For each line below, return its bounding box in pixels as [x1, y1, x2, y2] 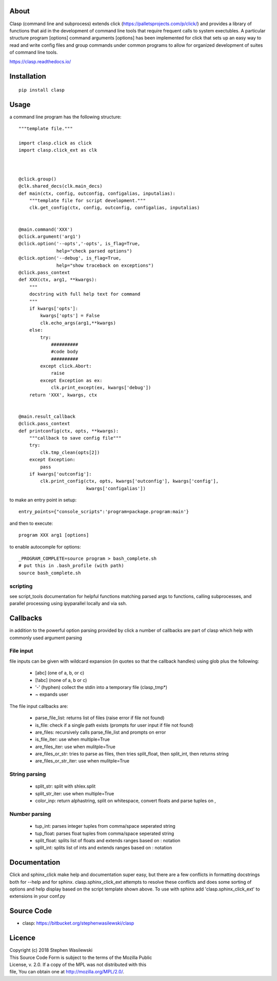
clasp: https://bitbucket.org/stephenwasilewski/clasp [22, 920, 134, 927]
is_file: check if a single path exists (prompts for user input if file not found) [35, 722, 194, 728]
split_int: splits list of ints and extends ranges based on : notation [35, 845, 172, 851]
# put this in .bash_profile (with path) [18, 563, 124, 569]
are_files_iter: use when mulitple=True [35, 743, 115, 750]
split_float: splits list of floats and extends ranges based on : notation [35, 837, 181, 843]
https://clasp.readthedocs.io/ [9, 59, 71, 65]
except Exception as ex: [40, 377, 103, 383]
